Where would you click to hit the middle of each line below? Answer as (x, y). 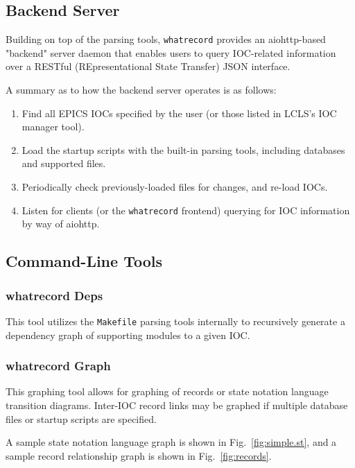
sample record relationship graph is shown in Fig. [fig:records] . (139, 455)
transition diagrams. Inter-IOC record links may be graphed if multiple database (177, 405)
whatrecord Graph (58, 366)
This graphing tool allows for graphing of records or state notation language (167, 391)
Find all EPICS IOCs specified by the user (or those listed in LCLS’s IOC (179, 113)
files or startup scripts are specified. (81, 418)
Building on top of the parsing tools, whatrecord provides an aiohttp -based (166, 39)
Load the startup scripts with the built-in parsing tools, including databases (183, 149)
